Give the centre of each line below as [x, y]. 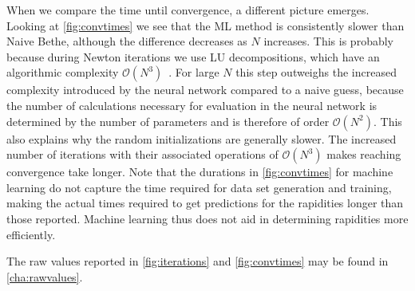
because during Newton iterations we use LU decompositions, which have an [193, 56]
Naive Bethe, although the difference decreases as [127, 41]
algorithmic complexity [63, 72]
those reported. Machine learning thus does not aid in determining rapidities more [207, 218]
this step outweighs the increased [316, 72]
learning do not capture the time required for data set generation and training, [199, 187]
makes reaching [364, 154]
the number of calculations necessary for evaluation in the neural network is [192, 105]
